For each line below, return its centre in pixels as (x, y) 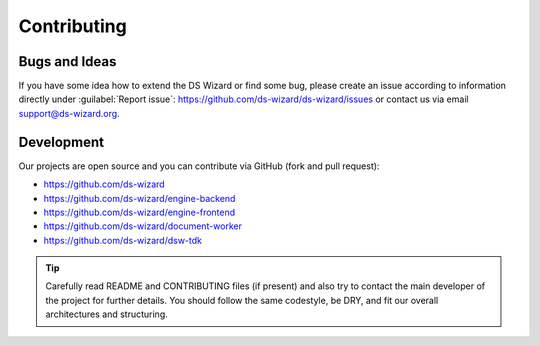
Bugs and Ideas (67, 61)
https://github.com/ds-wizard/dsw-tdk (122, 240)
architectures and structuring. (107, 314)
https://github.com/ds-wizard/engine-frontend (139, 212)
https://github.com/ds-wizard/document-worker (143, 226)
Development (61, 141)
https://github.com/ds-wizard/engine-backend (139, 198)
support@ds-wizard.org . (69, 113)
